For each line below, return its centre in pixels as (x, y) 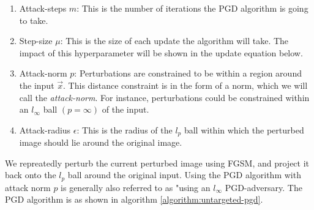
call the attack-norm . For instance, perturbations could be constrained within (164, 97)
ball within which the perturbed (244, 129)
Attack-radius (45, 129)
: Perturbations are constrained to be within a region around (188, 73)
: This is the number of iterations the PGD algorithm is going (193, 8)
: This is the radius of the (125, 129)
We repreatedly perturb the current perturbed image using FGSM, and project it (157, 163)
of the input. (125, 109)
